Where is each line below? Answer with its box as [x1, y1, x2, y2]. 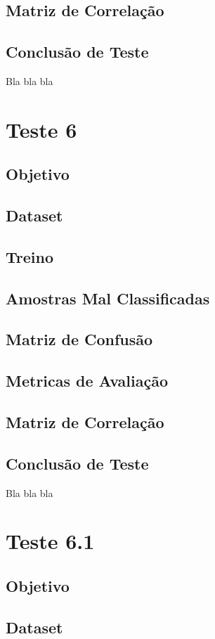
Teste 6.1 [6, 527, 95, 555]
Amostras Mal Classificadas [6, 287, 210, 309]
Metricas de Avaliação [6, 370, 168, 392]
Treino [6, 245, 53, 267]
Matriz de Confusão [6, 328, 153, 350]
